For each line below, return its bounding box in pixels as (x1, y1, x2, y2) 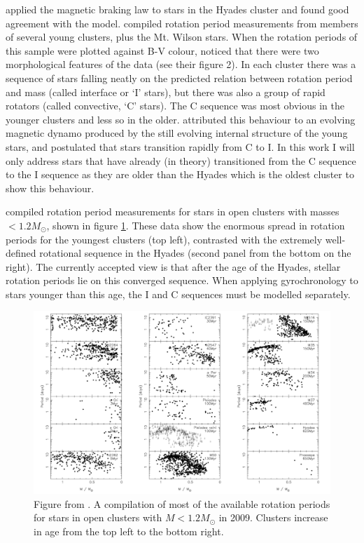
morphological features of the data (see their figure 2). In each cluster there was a (6, 57, 356, 72)
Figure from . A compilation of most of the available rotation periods (34, 496, 330, 511)
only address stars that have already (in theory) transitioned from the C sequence (6, 153, 356, 168)
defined (6, 246, 36, 260)
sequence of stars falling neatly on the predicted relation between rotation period (6, 70, 353, 85)
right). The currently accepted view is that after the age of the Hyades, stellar (6, 259, 341, 274)
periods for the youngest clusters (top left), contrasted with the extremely (6, 232, 323, 246)
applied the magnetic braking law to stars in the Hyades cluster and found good (6, 2, 349, 16)
